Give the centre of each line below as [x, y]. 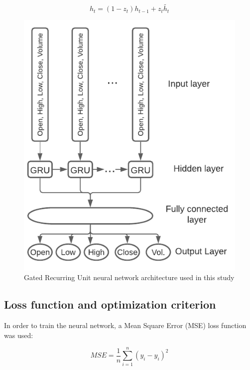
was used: [19, 335]
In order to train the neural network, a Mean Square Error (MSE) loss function [125, 325]
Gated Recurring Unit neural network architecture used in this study [129, 277]
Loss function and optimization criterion [110, 304]
